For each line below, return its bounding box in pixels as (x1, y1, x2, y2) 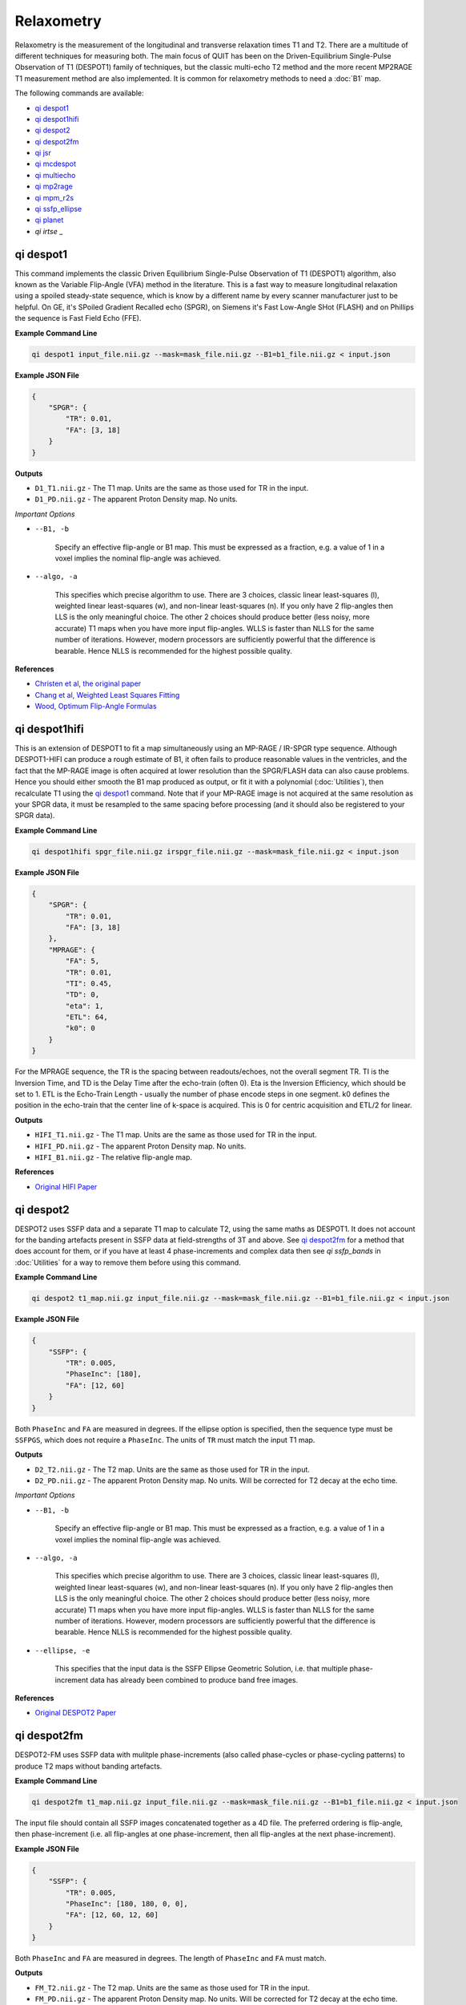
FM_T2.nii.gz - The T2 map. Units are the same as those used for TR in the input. (34, 1983, 310, 1992)
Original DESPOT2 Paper (34, 1708, 116, 1718)
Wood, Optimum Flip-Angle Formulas (34, 702, 157, 711)
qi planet (34, 215, 64, 225)
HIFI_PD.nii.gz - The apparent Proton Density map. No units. (34, 1141, 247, 1151)
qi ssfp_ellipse (34, 205, 82, 214)
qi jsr (34, 148, 51, 158)
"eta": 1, (65, 1001, 104, 1011)
